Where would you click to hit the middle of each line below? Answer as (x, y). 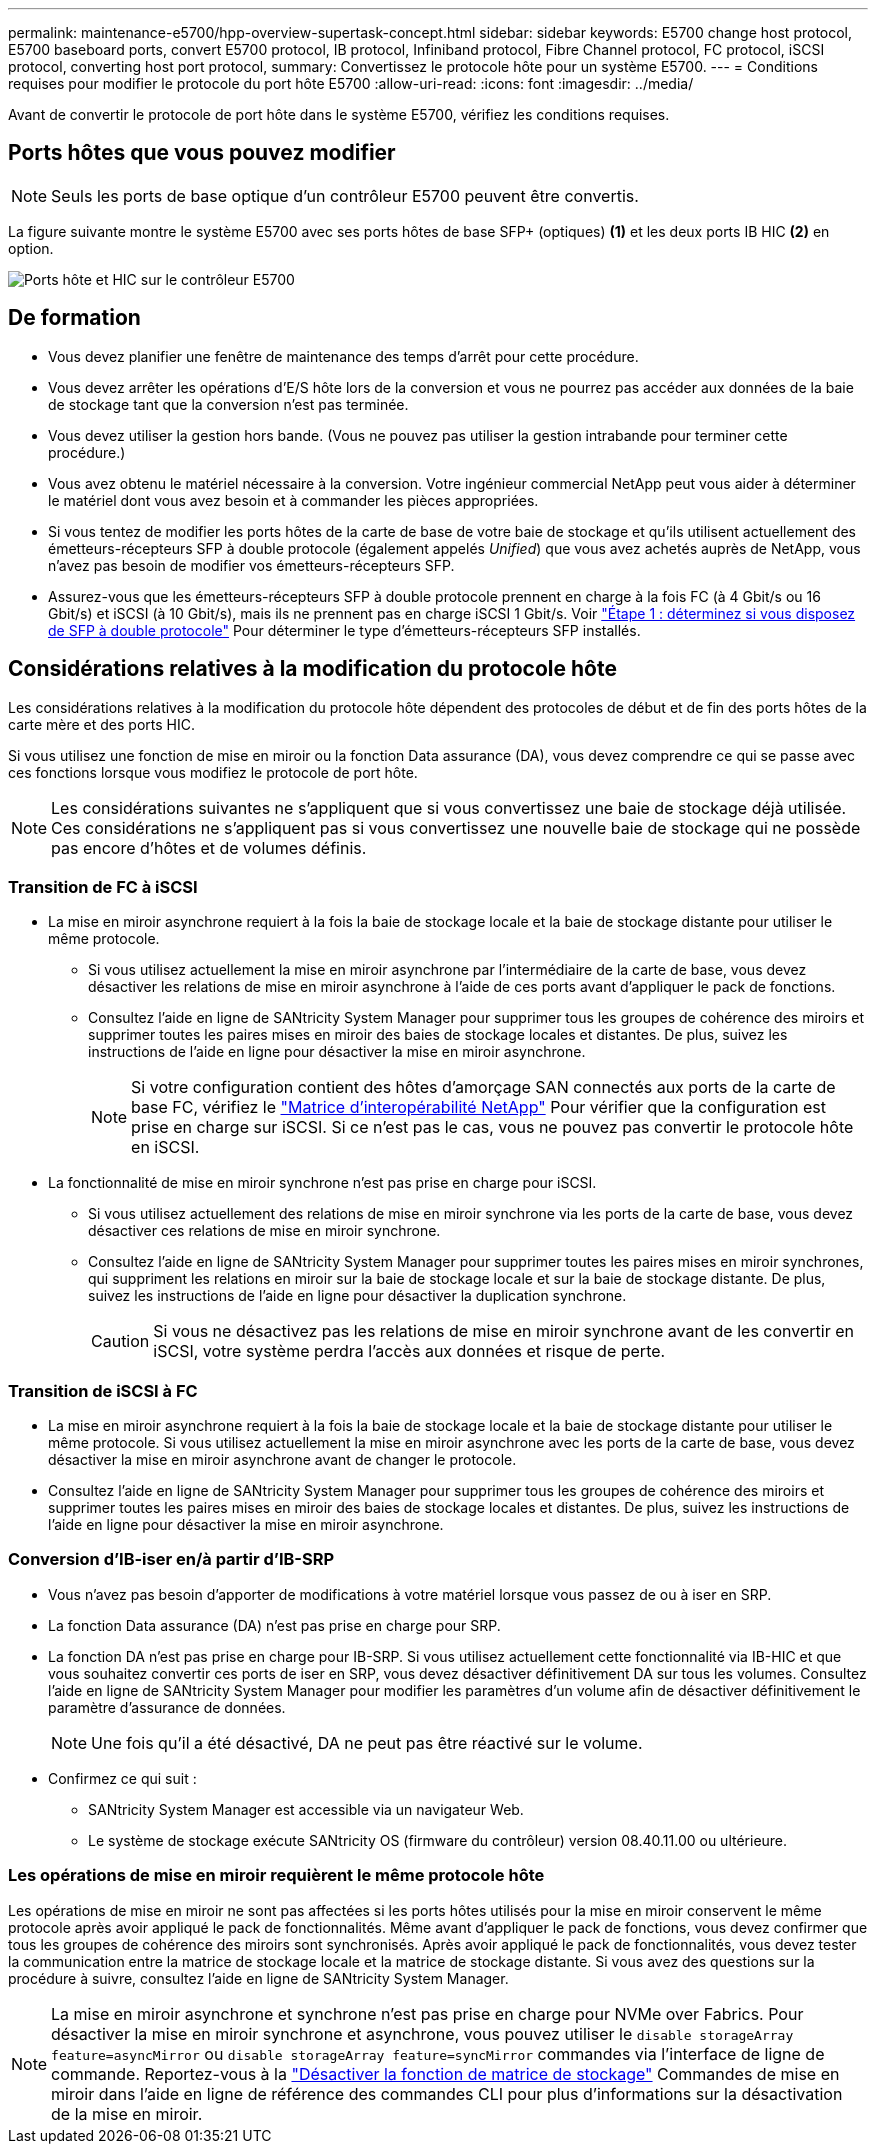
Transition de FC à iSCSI (103, 886)
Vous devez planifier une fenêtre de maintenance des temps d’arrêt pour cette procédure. (343, 356)
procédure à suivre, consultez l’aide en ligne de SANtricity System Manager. (258, 1978)
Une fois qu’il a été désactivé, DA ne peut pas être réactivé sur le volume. (367, 1742)
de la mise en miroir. (127, 2113)
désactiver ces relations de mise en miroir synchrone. (264, 1231)
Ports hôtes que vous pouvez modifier (202, 153)
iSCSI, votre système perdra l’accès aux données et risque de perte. (409, 1351)
